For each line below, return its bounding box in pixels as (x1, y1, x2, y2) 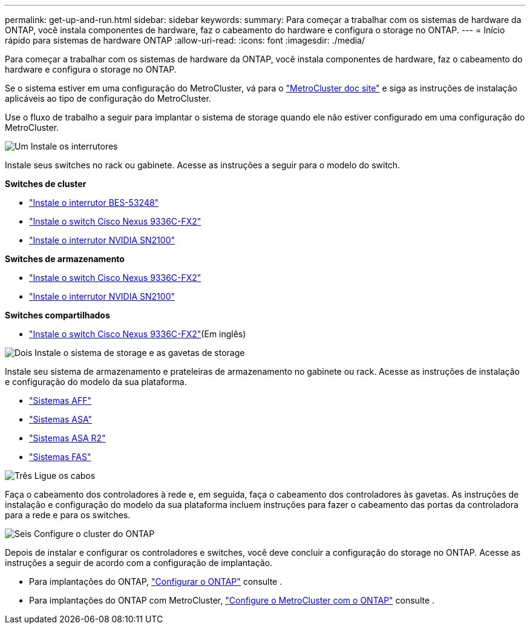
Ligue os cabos (34, 470, 96, 481)
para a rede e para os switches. (5, 510, 131, 520)
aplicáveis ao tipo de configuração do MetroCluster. (5, 93, 211, 104)
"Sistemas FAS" (29, 452, 91, 462)
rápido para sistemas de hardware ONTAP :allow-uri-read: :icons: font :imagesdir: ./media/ (5, 35, 365, 45)
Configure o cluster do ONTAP (33, 529, 155, 539)
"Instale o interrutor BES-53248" (29, 197, 159, 208)
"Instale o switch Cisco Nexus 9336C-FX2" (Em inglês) (29, 329, 246, 339)
